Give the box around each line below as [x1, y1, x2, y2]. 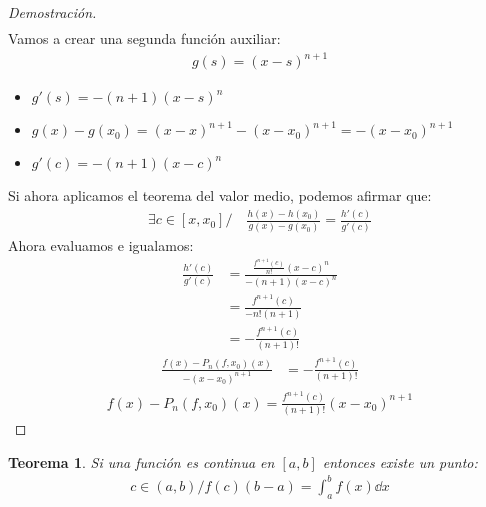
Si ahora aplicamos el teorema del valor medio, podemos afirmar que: [8, 185, 432, 206]
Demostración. [8, 2, 97, 22]
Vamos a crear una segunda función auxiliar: [8, 28, 281, 49]
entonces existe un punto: [322, 451, 478, 472]
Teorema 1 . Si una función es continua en [8, 451, 275, 472]
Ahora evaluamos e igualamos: [8, 234, 194, 255]
